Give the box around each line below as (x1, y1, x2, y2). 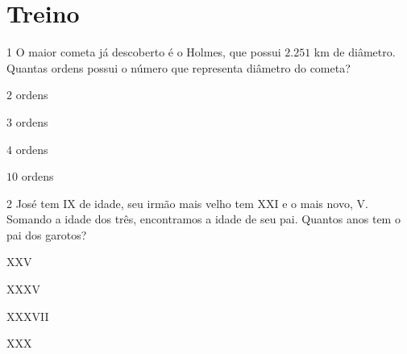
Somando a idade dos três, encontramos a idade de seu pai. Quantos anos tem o (6, 210, 401, 227)
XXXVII (6, 307, 49, 324)
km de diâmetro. (314, 44, 396, 60)
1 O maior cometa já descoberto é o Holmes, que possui (6, 44, 281, 60)
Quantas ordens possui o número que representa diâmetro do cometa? (6, 59, 351, 76)
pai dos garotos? (6, 226, 87, 243)
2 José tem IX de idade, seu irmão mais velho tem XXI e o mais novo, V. (6, 194, 368, 211)
